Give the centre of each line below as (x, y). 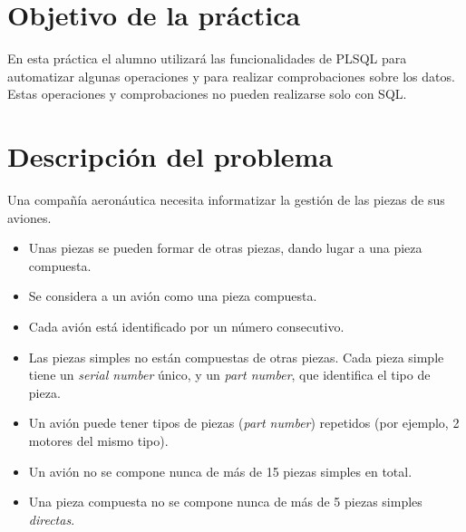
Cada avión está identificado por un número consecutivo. (186, 326)
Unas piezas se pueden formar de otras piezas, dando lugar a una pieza (225, 248)
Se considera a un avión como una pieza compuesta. (173, 296)
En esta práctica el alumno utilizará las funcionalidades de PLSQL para (207, 58)
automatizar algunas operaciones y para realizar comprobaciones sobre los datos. (231, 76)
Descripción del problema (170, 156)
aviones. (29, 217)
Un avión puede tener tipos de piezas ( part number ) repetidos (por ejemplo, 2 (244, 423)
